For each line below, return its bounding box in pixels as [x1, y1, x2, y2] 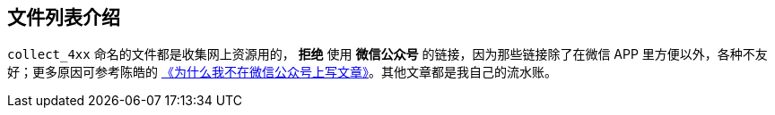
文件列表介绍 [7, 6, 120, 29]
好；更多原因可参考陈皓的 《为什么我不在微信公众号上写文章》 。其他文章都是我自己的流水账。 [7, 64, 557, 80]
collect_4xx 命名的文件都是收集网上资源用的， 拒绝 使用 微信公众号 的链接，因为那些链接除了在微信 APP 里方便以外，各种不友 [7, 46, 768, 62]
